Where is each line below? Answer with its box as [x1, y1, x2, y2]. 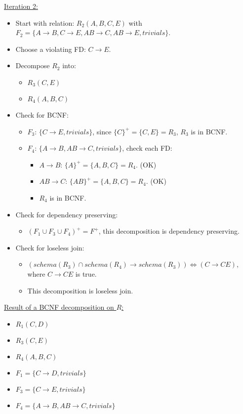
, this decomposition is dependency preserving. [98, 226, 240, 236]
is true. [75, 268, 97, 279]
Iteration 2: [4, 1, 38, 11]
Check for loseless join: [15, 242, 84, 252]
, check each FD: [122, 143, 172, 153]
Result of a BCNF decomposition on [4, 302, 114, 312]
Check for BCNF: [15, 109, 69, 120]
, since [92, 126, 112, 136]
